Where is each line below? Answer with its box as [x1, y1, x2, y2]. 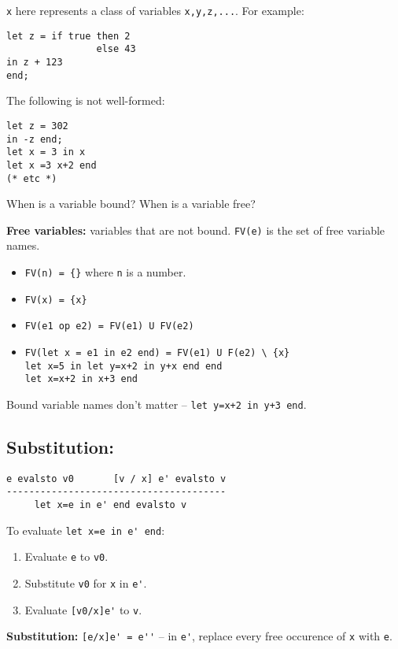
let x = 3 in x [6, 146, 86, 158]
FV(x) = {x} [24, 294, 87, 306]
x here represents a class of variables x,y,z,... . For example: [6, 2, 304, 18]
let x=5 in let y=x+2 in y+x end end [24, 360, 223, 372]
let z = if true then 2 [6, 30, 131, 42]
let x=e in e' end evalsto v [34, 499, 187, 511]
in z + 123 [6, 56, 63, 68]
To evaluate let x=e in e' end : [6, 521, 165, 538]
